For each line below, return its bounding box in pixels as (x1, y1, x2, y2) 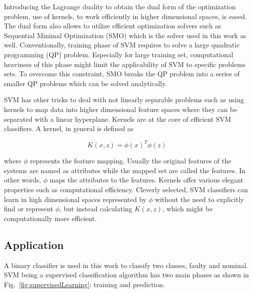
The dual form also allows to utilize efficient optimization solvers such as (4, 21, 221, 31)
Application (4, 237, 64, 252)
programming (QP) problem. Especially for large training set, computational (4, 49, 233, 59)
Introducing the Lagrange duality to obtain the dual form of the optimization (4, 1, 236, 11)
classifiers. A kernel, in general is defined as (4, 123, 134, 134)
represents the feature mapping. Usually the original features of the (30, 156, 232, 166)
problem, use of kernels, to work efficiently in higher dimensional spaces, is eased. (4, 11, 247, 21)
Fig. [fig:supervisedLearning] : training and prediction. (4, 279, 165, 289)
